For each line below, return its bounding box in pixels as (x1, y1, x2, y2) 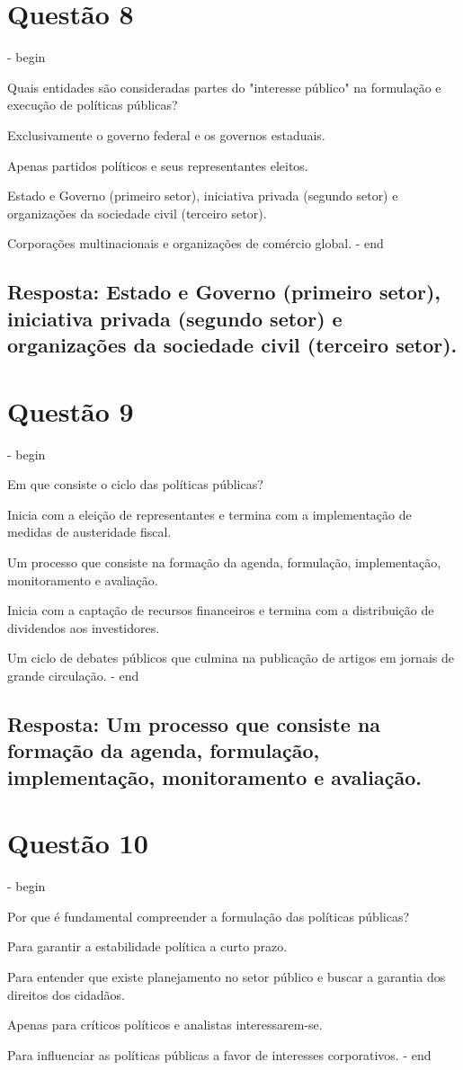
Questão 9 (7, 392, 134, 429)
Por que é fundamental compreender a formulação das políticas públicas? (7, 906, 410, 925)
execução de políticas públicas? (7, 95, 178, 114)
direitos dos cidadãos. (7, 985, 125, 1003)
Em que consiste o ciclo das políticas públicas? (7, 475, 263, 494)
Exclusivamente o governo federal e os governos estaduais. (7, 125, 325, 144)
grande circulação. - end (7, 665, 139, 684)
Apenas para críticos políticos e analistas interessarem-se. (7, 1015, 323, 1034)
